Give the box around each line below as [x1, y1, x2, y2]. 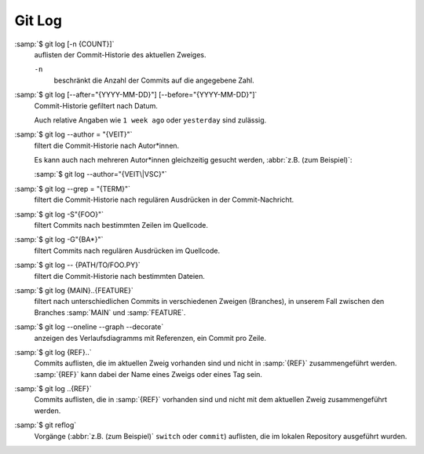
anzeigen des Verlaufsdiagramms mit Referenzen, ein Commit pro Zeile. [34, 333, 267, 342]
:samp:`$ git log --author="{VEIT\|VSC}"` [34, 170, 168, 179]
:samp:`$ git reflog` [14, 420, 77, 430]
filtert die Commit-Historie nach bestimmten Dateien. [34, 271, 206, 280]
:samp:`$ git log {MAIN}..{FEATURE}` [14, 285, 133, 295]
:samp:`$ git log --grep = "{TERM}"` [14, 184, 131, 193]
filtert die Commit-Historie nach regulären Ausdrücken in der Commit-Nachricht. [34, 195, 294, 204]
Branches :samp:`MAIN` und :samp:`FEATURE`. [34, 307, 186, 317]
